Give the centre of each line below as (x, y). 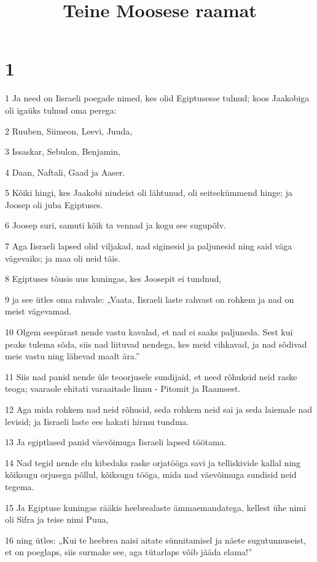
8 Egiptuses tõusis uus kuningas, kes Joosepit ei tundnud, (113, 279)
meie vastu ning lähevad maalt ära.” (72, 356)
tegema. (20, 486)
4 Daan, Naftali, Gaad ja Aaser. (65, 172)
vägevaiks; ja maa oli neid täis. (63, 258)
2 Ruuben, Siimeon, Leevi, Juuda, (69, 131)
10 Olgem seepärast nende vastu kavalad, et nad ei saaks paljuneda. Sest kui (149, 332)
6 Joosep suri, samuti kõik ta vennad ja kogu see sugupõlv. (115, 225)
